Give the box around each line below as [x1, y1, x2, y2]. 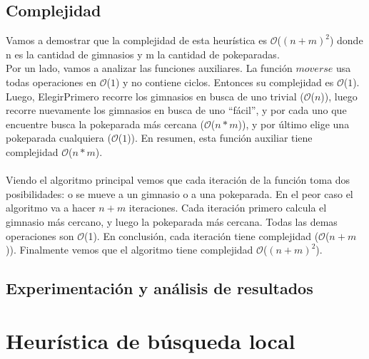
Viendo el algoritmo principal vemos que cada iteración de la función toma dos [6, 172, 350, 187]
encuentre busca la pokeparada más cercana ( [6, 116, 204, 131]
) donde [329, 33, 363, 48]
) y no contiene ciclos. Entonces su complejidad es [115, 74, 334, 89]
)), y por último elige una [238, 116, 350, 131]
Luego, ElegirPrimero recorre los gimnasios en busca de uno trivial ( [6, 88, 304, 103]
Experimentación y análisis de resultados [6, 277, 313, 299]
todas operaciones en [6, 74, 96, 89]
